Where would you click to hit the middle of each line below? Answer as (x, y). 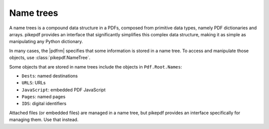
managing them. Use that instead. (44, 120)
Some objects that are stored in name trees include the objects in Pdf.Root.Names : (96, 66)
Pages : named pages (44, 97)
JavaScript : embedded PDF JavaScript (64, 90)
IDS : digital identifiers (44, 104)
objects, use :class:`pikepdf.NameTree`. (50, 58)
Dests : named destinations (50, 76)
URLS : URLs (34, 83)
